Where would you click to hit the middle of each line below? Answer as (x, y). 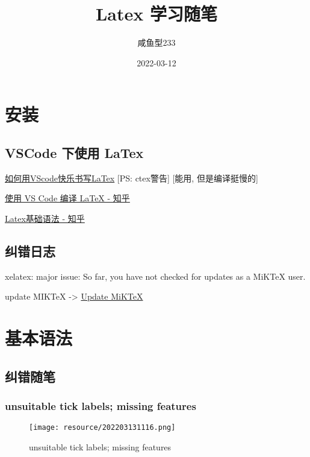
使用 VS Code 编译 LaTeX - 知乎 (67, 198)
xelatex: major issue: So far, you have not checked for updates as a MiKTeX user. (155, 276)
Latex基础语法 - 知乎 (45, 218)
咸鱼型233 (157, 43)
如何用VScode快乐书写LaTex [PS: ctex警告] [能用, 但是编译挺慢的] (132, 178)
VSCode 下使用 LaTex (74, 152)
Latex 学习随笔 (157, 14)
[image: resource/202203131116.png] (102, 428)
